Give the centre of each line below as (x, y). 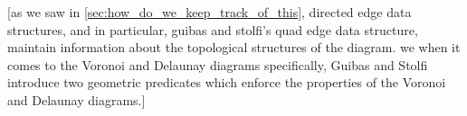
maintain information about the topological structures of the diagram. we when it (234, 47)
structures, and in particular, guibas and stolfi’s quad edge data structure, (213, 29)
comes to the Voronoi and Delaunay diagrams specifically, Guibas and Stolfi (218, 64)
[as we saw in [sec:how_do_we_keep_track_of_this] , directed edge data (210, 12)
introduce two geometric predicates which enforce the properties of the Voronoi (227, 82)
